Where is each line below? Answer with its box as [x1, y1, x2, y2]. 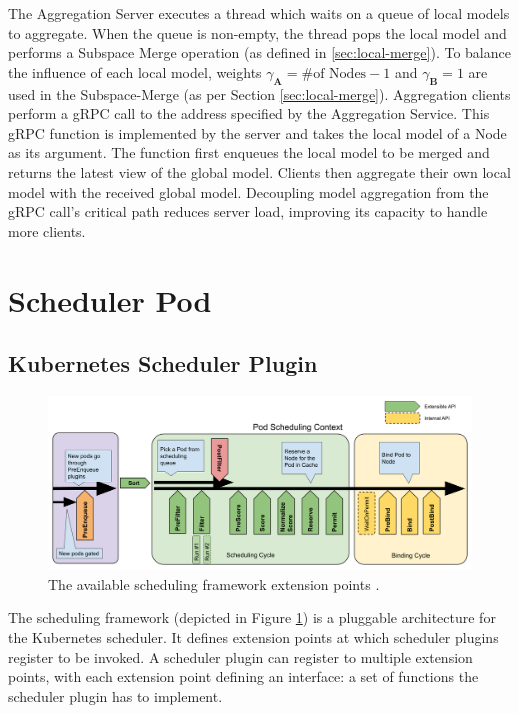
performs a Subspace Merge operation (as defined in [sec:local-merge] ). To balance [8, 42, 511, 63]
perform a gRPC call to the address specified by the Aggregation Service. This [8, 103, 490, 124]
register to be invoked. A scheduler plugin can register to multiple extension [8, 646, 473, 667]
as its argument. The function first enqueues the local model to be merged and [8, 142, 490, 163]
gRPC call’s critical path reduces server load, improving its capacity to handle [8, 201, 488, 222]
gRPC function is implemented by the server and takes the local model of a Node [8, 122, 507, 143]
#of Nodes [301, 66, 367, 81]
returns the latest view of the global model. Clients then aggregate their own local [8, 161, 511, 182]
